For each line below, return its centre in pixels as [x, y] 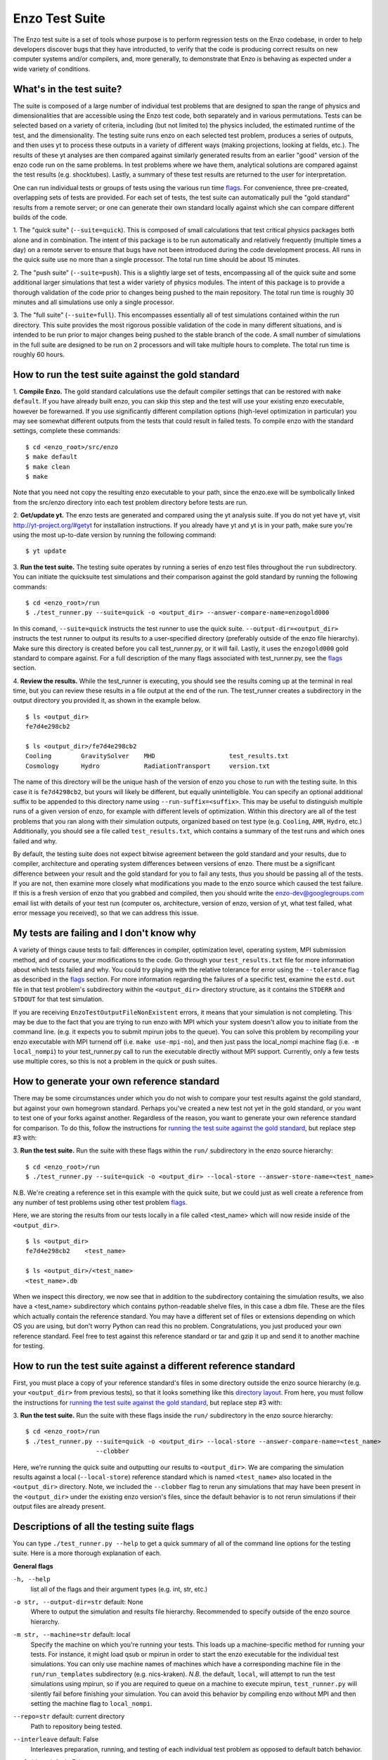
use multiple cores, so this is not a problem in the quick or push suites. [115, 1061]
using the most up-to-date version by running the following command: [115, 534]
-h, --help [32, 1579]
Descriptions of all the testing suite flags [104, 1527]
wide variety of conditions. [52, 69]
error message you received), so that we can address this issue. [106, 913]
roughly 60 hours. [39, 354]
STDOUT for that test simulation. [58, 999]
